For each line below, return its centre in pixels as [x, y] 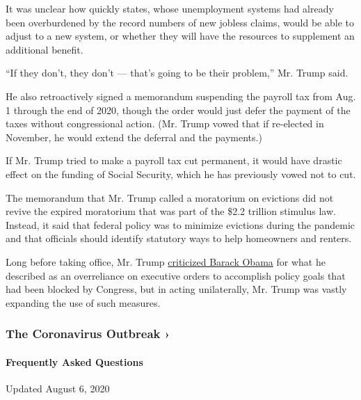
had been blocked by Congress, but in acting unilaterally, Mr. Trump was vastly [176, 289]
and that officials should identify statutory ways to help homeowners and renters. [179, 238]
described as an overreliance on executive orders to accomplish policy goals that [176, 275]
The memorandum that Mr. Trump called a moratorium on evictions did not [170, 197]
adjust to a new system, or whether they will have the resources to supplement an [180, 36]
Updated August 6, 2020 [58, 388]
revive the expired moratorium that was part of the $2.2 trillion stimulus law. [171, 211]
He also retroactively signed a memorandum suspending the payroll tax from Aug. [181, 96]
